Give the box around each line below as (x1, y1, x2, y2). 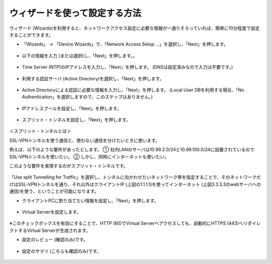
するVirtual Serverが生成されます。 (18, 227, 91, 233)
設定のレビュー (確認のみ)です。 (22, 236, 88, 243)
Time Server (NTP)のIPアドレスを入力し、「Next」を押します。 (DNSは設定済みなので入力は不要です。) (22, 64, 233, 70)
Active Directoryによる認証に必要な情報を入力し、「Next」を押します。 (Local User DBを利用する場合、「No (22, 87, 244, 93)
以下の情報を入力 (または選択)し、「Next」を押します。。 (22, 53, 138, 59)
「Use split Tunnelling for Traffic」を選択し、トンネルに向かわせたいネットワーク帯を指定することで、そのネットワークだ (9, 174, 261, 180)
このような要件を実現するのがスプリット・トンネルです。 (9, 163, 128, 169)
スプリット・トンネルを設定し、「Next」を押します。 (22, 117, 131, 123)
